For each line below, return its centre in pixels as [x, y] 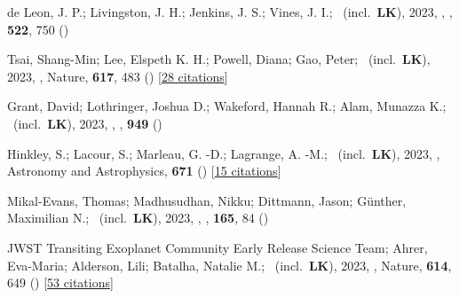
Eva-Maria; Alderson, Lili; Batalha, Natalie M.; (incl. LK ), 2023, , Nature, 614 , [229, 265]
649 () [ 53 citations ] [60, 282]
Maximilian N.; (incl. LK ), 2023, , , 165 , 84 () [138, 218]
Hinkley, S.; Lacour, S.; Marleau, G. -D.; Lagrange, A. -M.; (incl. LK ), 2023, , [224, 153]
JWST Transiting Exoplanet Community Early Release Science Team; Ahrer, [218, 247]
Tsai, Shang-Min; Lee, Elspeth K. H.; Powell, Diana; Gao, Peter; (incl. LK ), [219, 59]
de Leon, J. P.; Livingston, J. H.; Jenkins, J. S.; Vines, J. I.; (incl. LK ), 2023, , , [230, 12]
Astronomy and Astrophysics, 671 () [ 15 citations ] [144, 171]
